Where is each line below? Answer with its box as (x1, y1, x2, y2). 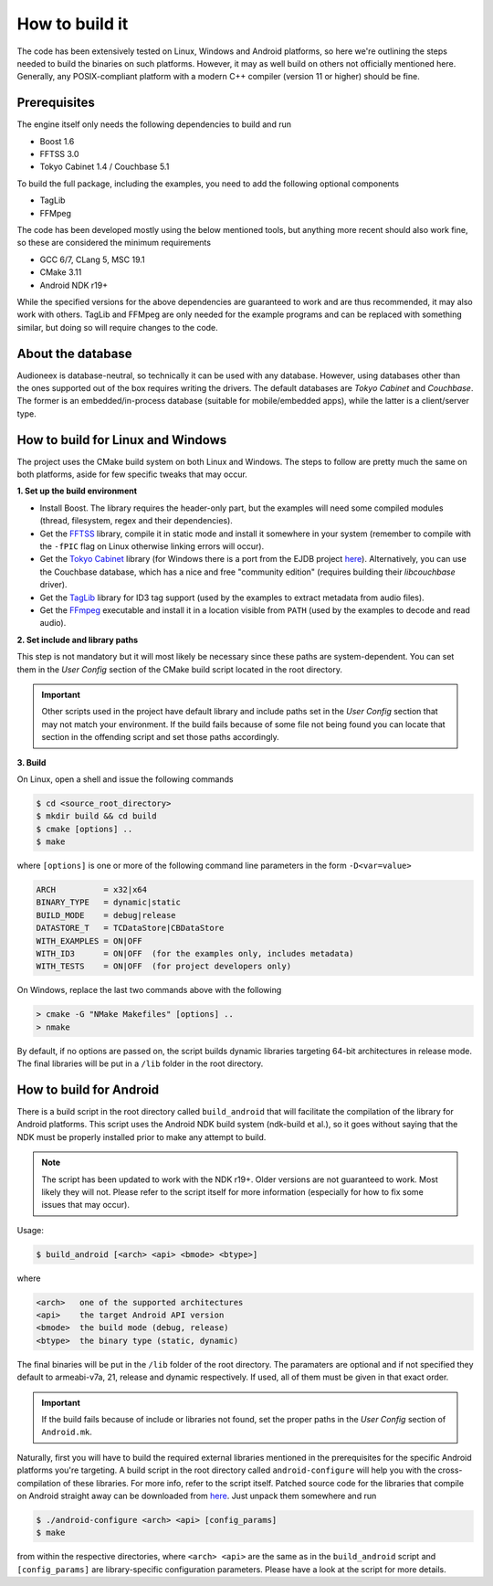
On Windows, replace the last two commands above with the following (16, 985, 282, 996)
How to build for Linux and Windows (16, 432, 227, 448)
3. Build (16, 756, 47, 767)
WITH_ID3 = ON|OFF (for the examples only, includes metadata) (36, 948, 354, 958)
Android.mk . (41, 1426, 93, 1438)
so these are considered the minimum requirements (16, 238, 212, 248)
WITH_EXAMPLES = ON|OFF (36, 936, 143, 946)
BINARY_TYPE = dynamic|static (36, 897, 182, 908)
